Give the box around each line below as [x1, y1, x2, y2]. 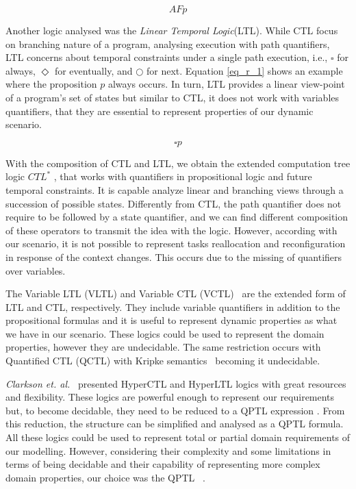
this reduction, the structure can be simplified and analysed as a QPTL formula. [5, 416, 344, 431]
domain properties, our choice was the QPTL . [5, 470, 205, 484]
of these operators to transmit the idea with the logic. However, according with [5, 223, 338, 237]
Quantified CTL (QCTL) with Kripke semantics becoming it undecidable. [5, 353, 320, 368]
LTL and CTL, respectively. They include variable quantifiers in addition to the [5, 299, 340, 314]
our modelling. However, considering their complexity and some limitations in [5, 443, 331, 457]
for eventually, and [54, 63, 133, 77]
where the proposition [5, 77, 97, 91]
